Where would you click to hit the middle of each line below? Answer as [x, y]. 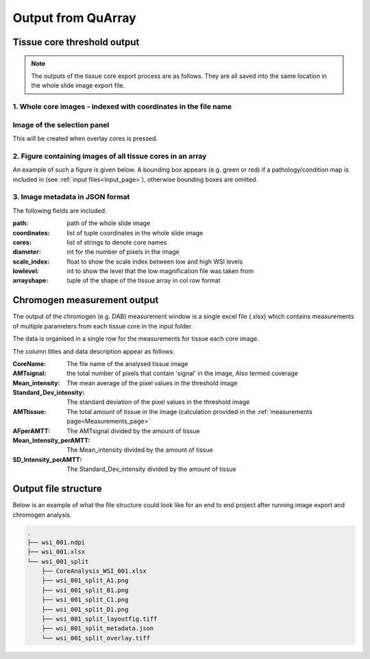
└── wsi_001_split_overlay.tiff [96, 638]
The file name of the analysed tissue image [127, 363]
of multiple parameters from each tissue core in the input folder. [103, 326]
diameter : [27, 252]
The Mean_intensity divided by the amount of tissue [140, 450]
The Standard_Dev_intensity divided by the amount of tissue [151, 469]
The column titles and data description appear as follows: [94, 351]
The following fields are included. [60, 210]
